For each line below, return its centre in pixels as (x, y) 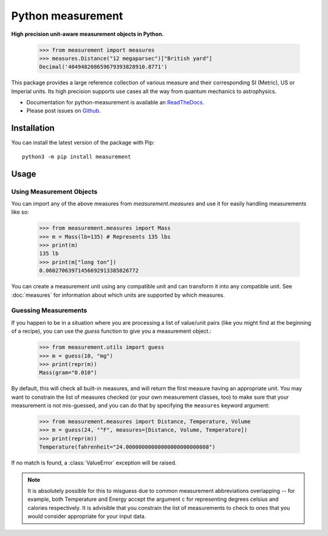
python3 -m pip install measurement (77, 157)
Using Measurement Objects (54, 191)
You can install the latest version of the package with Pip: (83, 143)
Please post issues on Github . (63, 111)
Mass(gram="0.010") (68, 373)
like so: (20, 212)
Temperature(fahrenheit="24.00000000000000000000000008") (127, 447)
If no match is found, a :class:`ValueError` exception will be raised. (94, 463)
